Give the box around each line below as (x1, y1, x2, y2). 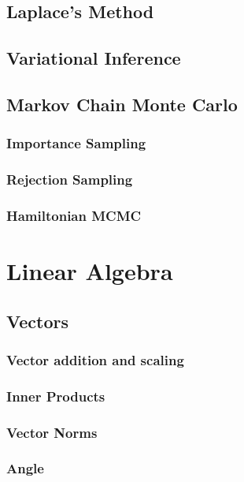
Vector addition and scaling (6, 349, 184, 369)
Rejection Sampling (6, 170, 133, 189)
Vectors (6, 308, 68, 333)
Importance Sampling (6, 133, 146, 153)
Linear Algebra (6, 255, 173, 287)
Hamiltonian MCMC (6, 205, 142, 225)
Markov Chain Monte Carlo (6, 92, 238, 116)
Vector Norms (6, 422, 98, 442)
